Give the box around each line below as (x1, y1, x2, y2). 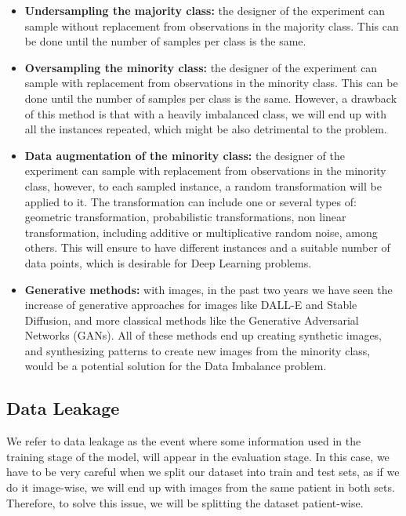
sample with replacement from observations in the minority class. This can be (24, 74, 398, 91)
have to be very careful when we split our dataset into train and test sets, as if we (6, 463, 400, 480)
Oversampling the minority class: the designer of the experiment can (24, 59, 378, 75)
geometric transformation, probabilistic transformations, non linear (24, 209, 346, 225)
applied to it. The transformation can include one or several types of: (24, 193, 357, 209)
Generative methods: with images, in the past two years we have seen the (24, 281, 393, 297)
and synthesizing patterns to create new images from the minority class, (24, 342, 371, 358)
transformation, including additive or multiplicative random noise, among (24, 223, 378, 240)
